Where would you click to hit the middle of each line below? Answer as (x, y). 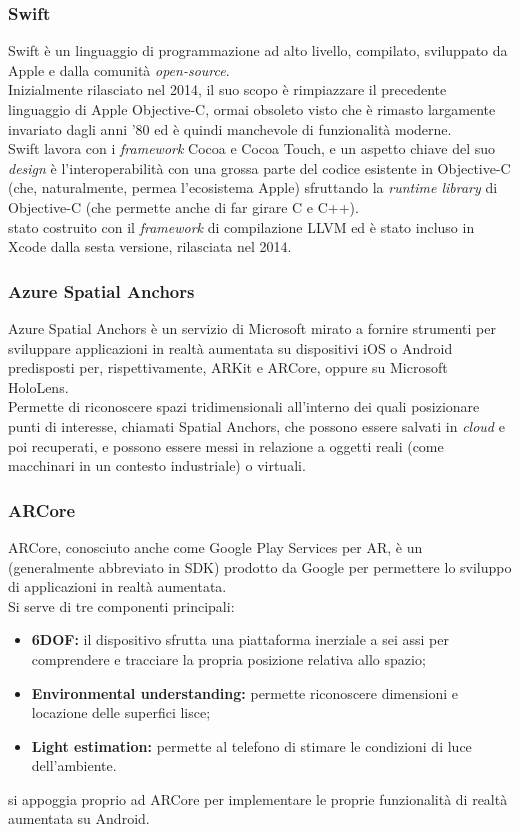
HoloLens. (38, 386)
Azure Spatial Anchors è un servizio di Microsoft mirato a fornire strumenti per (252, 327)
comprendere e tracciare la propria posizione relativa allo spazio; (228, 658)
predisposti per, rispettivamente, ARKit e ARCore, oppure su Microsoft (228, 367)
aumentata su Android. (79, 818)
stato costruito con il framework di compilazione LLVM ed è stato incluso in (241, 226)
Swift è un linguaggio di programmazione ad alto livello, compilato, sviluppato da (258, 50)
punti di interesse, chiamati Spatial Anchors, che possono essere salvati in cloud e (256, 425)
